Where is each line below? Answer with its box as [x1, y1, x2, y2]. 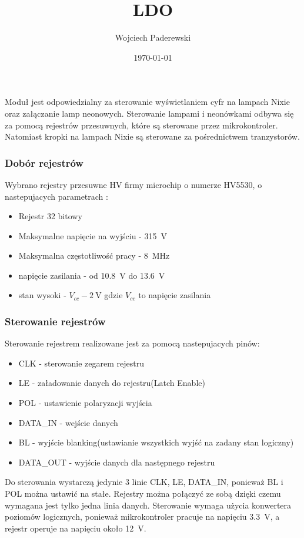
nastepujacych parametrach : [5, 190, 108, 202]
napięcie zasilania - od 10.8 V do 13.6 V [18, 269, 165, 281]
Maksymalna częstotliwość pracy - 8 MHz [18, 249, 170, 262]
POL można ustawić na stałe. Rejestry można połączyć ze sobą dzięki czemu [5, 487, 281, 500]
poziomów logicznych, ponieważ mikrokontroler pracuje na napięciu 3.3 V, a [5, 510, 280, 523]
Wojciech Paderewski [115, 31, 191, 44]
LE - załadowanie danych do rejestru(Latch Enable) [18, 377, 205, 389]
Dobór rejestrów [5, 155, 83, 170]
